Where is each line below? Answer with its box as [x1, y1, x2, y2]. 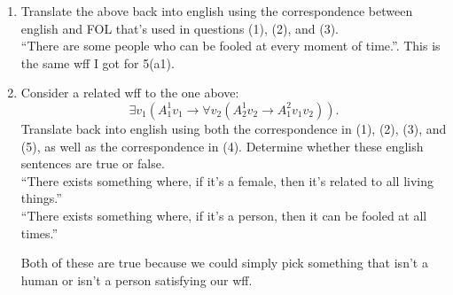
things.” [20, 189, 62, 207]
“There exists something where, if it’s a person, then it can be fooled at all [20, 206, 427, 224]
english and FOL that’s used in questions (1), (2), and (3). [20, 19, 339, 37]
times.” [20, 223, 59, 242]
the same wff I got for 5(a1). [20, 53, 175, 72]
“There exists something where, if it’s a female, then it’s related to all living [20, 171, 433, 190]
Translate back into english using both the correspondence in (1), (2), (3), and [20, 119, 447, 137]
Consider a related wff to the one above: [20, 83, 239, 102]
